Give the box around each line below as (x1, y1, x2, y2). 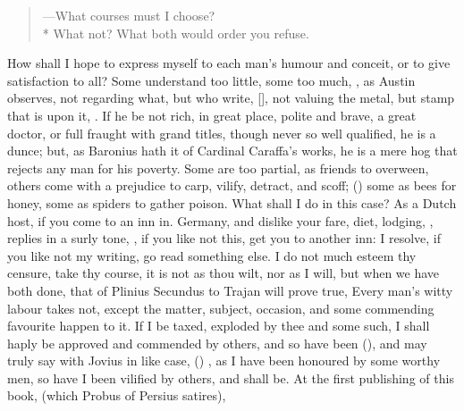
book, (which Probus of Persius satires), (7, 386, 226, 405)
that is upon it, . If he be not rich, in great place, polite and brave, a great (7, 105, 417, 124)
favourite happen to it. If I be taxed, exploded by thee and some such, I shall (7, 316, 430, 335)
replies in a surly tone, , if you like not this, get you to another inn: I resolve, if (7, 229, 442, 247)
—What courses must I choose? (42, 6, 215, 24)
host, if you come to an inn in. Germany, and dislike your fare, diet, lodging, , (7, 211, 434, 230)
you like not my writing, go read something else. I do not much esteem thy (7, 246, 417, 264)
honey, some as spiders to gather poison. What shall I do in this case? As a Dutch (7, 193, 457, 212)
